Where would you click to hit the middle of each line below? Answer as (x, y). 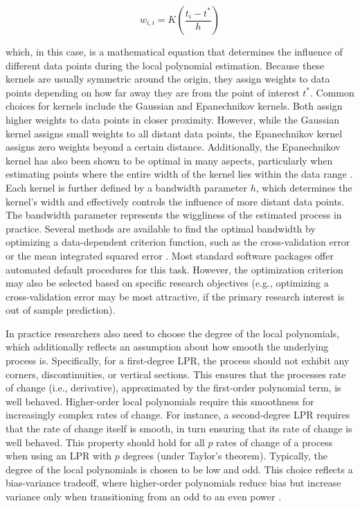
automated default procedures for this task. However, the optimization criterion (174, 269)
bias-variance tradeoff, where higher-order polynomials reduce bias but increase (173, 483)
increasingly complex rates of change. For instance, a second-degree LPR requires (178, 415)
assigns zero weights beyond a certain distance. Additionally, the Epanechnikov (173, 147)
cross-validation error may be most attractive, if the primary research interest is (175, 296)
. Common (332, 92)
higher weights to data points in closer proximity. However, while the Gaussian (173, 119)
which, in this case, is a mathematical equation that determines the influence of (174, 51)
